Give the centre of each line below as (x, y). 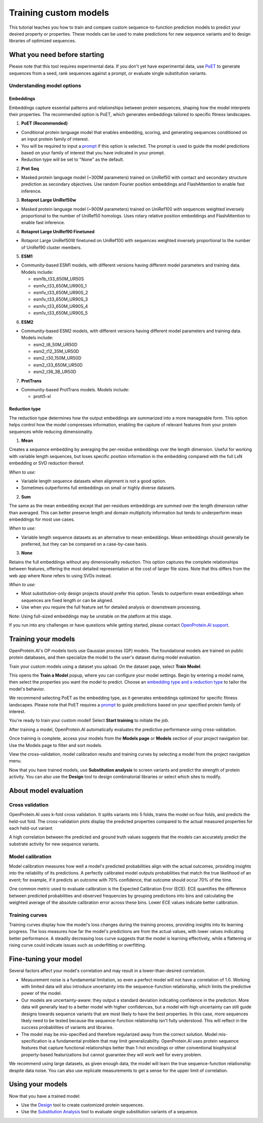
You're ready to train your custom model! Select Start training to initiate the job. (89, 721)
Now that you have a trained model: (45, 1096)
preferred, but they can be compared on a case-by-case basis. (85, 544)
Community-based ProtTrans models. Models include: (75, 390)
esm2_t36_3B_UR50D (55, 372)
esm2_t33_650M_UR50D (58, 365)
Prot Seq (30, 169)
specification (34, 1041)
